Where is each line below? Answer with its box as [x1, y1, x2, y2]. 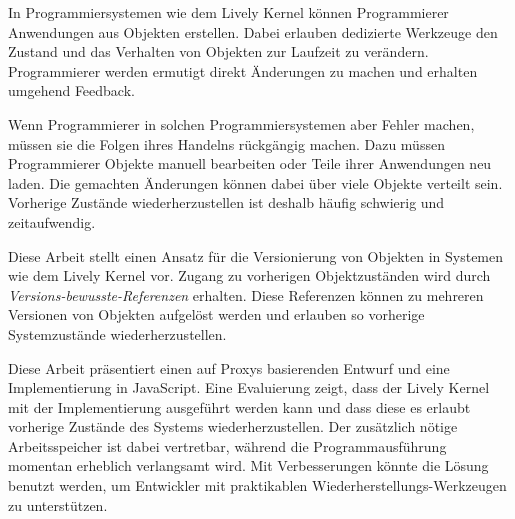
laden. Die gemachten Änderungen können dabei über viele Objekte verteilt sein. [8, 172, 503, 193]
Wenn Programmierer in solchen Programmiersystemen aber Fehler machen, [8, 113, 475, 134]
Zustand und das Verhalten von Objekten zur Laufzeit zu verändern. [8, 41, 429, 62]
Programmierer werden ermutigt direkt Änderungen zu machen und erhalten [8, 60, 478, 81]
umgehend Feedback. [8, 80, 135, 101]
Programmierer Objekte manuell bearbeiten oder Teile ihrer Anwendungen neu [8, 153, 492, 174]
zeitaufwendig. [8, 211, 96, 232]
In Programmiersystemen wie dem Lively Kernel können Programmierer [8, 2, 449, 22]
